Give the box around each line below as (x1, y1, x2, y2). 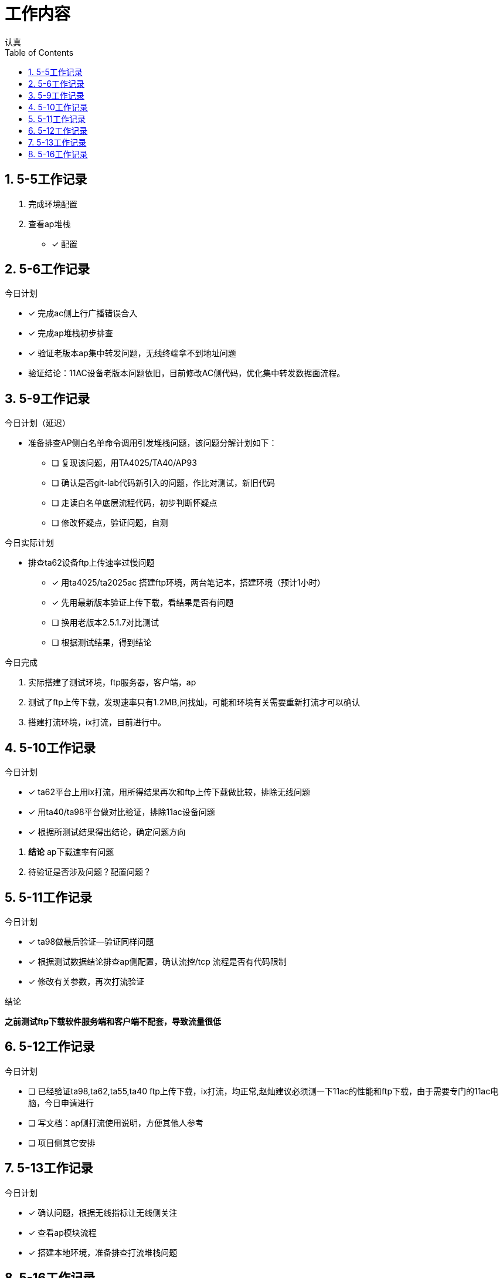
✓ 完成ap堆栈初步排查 (28, 328, 113, 339)
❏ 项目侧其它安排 (28, 1137, 96, 1148)
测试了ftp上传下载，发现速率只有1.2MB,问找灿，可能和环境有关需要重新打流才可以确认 (28, 697, 360, 708)
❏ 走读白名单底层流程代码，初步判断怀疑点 (52, 498, 217, 508)
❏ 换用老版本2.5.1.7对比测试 (52, 617, 159, 628)
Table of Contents (5, 47, 74, 58)
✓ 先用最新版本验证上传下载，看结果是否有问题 (52, 597, 234, 608)
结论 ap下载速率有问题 (28, 847, 114, 857)
